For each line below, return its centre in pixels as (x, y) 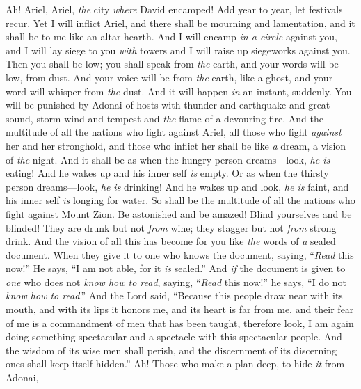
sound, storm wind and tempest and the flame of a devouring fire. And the (165, 118)
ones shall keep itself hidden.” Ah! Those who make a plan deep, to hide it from (175, 364)
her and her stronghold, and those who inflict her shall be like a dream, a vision (176, 145)
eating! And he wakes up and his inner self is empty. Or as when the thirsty (167, 173)
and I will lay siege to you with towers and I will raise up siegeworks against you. (178, 50)
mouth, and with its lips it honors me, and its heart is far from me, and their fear (180, 309)
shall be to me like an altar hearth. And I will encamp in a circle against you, (171, 37)
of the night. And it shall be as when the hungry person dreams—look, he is (168, 159)
